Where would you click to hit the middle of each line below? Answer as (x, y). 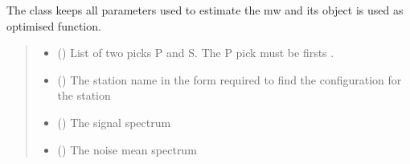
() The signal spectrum (114, 122)
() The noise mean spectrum (127, 149)
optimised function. (54, 25)
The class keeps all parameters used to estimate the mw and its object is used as (205, 10)
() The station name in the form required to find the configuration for (230, 79)
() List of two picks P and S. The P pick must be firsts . (196, 53)
